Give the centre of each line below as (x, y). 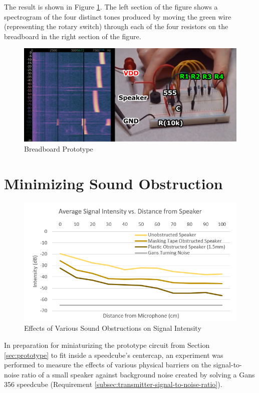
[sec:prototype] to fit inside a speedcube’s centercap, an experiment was (114, 355)
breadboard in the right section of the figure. (73, 36)
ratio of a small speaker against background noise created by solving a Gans (138, 374)
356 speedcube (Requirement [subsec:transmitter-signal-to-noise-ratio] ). (113, 384)
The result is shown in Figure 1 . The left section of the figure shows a (111, 7)
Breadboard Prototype (59, 148)
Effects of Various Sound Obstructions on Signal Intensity (113, 328)
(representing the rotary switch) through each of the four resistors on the (116, 26)
